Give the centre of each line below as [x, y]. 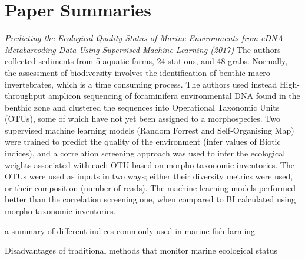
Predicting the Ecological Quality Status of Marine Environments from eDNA [144, 38]
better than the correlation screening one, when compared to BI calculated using [150, 199]
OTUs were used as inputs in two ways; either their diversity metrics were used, [149, 176]
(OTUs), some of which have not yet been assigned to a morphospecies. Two [142, 119]
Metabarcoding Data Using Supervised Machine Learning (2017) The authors [143, 49]
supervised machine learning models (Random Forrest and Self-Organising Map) [150, 130]
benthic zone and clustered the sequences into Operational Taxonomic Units [142, 107]
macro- [261, 72]
